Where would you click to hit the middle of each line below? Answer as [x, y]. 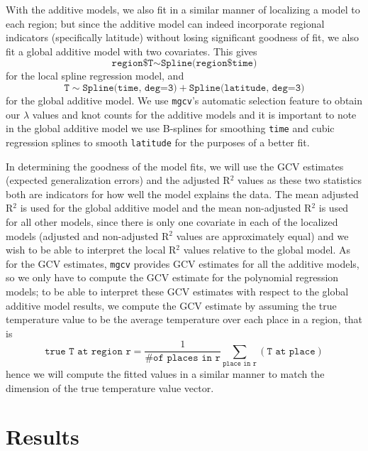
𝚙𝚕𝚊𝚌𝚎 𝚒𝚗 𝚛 [240, 364]
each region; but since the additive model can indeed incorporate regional [165, 23]
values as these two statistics [300, 180]
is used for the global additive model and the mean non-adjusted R [166, 208]
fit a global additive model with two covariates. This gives [132, 51]
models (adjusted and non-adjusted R [88, 235]
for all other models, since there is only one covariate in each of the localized [172, 221]
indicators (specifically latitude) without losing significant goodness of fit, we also [182, 37]
